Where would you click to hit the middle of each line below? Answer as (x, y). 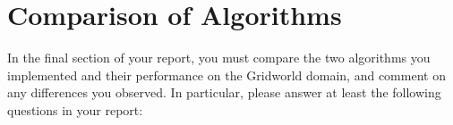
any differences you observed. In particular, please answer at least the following (224, 92)
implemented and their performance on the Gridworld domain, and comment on (226, 75)
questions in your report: (75, 109)
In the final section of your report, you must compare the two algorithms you (219, 58)
